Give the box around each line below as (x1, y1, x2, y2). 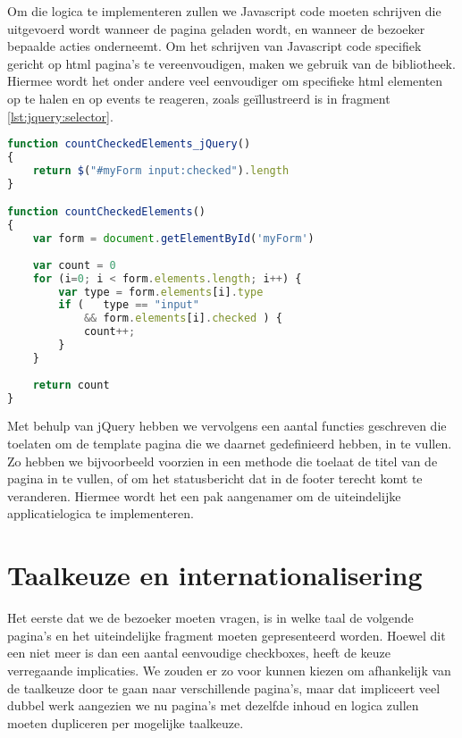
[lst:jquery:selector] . (7, 106, 113, 125)
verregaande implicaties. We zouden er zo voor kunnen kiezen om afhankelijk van (7, 660, 451, 679)
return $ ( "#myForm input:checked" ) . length (32, 164, 290, 177)
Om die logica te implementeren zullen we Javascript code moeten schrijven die (7, 2, 441, 20)
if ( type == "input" (58, 298, 199, 312)
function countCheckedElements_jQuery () (7, 138, 251, 151)
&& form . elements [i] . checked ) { (83, 312, 282, 325)
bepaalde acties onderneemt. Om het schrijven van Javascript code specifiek (7, 37, 422, 55)
